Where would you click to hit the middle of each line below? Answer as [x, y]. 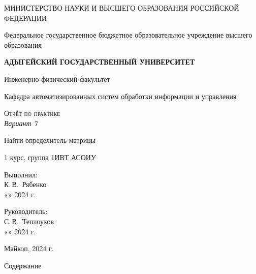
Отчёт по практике [32, 113]
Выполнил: [21, 174]
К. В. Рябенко [25, 184]
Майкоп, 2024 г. [29, 248]
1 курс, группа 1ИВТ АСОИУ [50, 157]
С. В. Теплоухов [29, 221]
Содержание [23, 265]
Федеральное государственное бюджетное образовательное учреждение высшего [128, 35]
